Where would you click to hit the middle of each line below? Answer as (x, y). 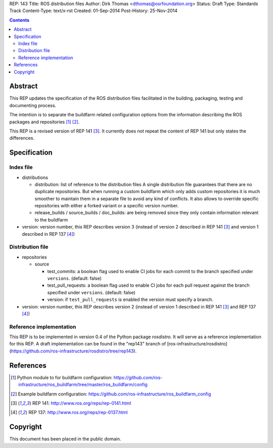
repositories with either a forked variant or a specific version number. (107, 206)
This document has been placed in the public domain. (65, 439)
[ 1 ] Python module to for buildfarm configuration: (62, 377)
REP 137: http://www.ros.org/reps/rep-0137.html (78, 413)
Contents (19, 20)
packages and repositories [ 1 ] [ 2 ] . (44, 122)
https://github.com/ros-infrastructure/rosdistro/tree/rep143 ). (74, 351)
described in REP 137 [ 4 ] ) (49, 234)
